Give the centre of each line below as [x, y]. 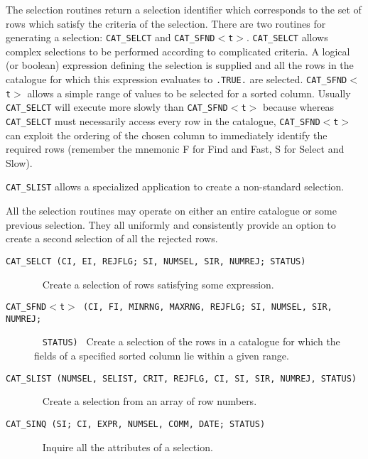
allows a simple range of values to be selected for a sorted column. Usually [189, 93]
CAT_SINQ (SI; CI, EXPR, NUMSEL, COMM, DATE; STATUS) [136, 424]
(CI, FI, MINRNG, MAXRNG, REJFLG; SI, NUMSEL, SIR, [207, 307]
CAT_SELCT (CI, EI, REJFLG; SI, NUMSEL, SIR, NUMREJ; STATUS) [156, 261]
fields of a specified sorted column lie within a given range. [162, 356]
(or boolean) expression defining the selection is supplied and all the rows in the [180, 65]
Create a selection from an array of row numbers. [150, 401]
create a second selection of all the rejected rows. [112, 238]
